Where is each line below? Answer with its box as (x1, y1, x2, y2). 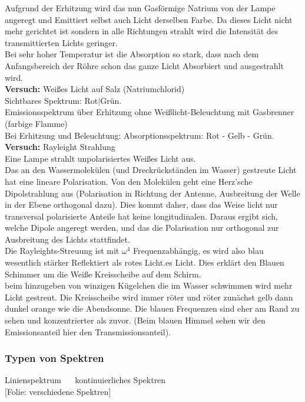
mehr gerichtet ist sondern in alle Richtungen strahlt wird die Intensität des (5, 25, 279, 37)
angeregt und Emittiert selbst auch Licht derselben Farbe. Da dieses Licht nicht (5, 13, 293, 25)
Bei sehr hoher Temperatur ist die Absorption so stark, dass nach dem (5, 48, 259, 60)
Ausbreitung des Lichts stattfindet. (5, 233, 130, 245)
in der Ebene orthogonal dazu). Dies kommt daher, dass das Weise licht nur (5, 198, 278, 211)
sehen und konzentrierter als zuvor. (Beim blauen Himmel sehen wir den (5, 314, 266, 326)
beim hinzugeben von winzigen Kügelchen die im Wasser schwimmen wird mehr (5, 279, 293, 292)
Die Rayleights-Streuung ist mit (5, 244, 120, 257)
